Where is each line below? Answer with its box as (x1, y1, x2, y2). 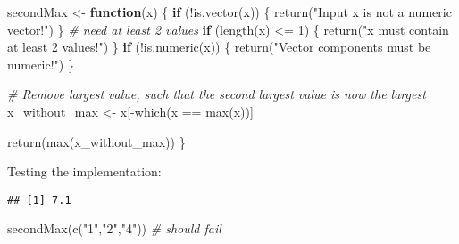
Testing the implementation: (7, 162, 162, 181)
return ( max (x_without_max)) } (7, 132, 186, 150)
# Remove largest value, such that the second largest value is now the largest (7, 85, 426, 103)
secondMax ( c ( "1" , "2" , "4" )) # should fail (7, 219, 221, 238)
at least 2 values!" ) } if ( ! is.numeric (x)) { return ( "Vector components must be (7, 37, 431, 56)
